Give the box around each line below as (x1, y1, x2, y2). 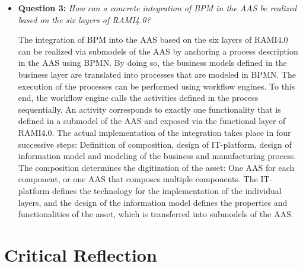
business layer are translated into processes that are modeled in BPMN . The (18, 68, 296, 80)
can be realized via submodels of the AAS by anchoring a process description (18, 44, 298, 57)
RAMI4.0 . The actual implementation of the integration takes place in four (18, 126, 291, 138)
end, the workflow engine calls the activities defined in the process (18, 91, 259, 104)
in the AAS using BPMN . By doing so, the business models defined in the (18, 56, 287, 69)
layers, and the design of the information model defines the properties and (18, 196, 288, 208)
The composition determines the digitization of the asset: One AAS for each (18, 161, 295, 173)
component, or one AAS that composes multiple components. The (18, 173, 258, 185)
